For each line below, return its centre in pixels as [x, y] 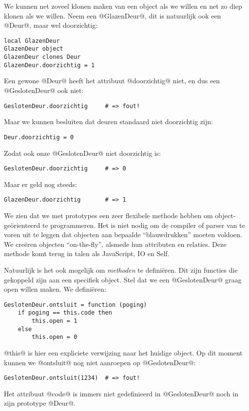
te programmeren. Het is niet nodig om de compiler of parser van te [144, 225]
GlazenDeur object [34, 49]
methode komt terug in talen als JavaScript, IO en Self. [87, 253]
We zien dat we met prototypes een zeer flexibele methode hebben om [108, 215]
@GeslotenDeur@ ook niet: [44, 90]
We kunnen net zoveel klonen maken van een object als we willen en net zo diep [123, 6]
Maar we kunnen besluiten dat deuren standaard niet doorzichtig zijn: [108, 121]
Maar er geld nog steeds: [40, 184]
